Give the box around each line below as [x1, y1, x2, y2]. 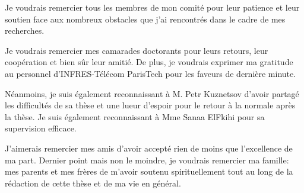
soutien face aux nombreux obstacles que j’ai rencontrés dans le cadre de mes [5, 12, 286, 25]
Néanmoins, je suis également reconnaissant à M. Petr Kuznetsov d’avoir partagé [5, 87, 299, 99]
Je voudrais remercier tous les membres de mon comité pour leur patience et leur [5, 1, 300, 13]
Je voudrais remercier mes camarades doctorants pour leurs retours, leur [5, 44, 268, 56]
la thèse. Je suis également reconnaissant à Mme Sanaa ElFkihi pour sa [5, 110, 265, 123]
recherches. [5, 24, 45, 37]
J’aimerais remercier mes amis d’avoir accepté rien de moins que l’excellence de [5, 141, 293, 154]
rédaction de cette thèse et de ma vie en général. [5, 176, 181, 189]
